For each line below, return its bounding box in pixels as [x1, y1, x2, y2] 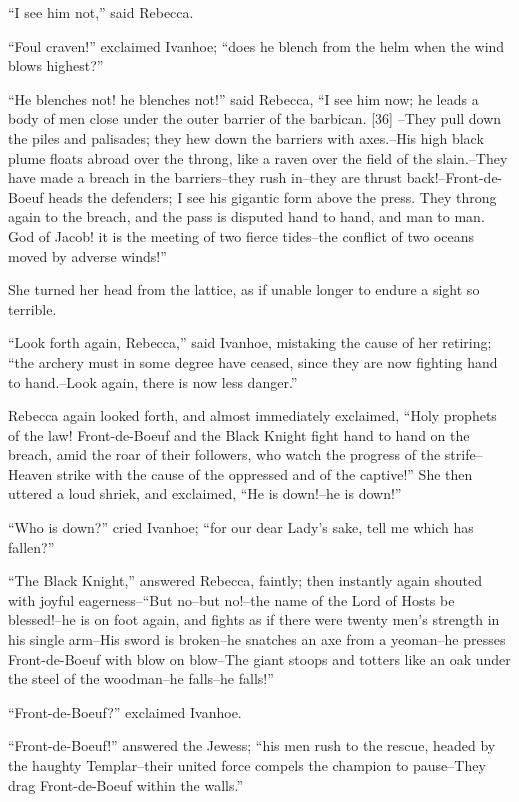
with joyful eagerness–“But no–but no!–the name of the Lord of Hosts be [8, 589, 455, 610]
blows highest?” [8, 55, 104, 76]
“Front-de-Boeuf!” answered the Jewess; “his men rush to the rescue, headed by [8, 735, 496, 756]
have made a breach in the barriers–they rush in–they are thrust [8, 167, 403, 188]
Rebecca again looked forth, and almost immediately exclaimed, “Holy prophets [8, 405, 497, 426]
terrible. [8, 298, 57, 319]
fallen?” [8, 536, 55, 557]
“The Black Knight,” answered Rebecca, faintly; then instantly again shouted [8, 570, 482, 591]
